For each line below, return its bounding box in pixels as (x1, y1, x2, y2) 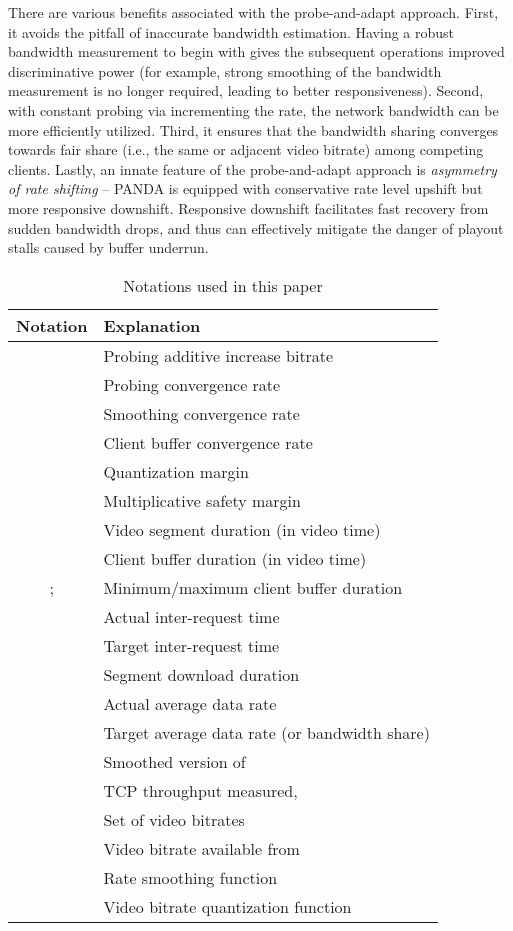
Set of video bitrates (103, 807, 245, 831)
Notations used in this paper (123, 273, 323, 297)
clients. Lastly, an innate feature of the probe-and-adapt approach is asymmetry (8, 158, 497, 179)
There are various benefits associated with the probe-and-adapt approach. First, (8, 2, 499, 22)
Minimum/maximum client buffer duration (103, 575, 403, 599)
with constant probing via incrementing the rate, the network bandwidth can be (8, 99, 499, 120)
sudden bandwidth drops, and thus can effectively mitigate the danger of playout (8, 217, 504, 238)
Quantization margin (103, 459, 249, 483)
